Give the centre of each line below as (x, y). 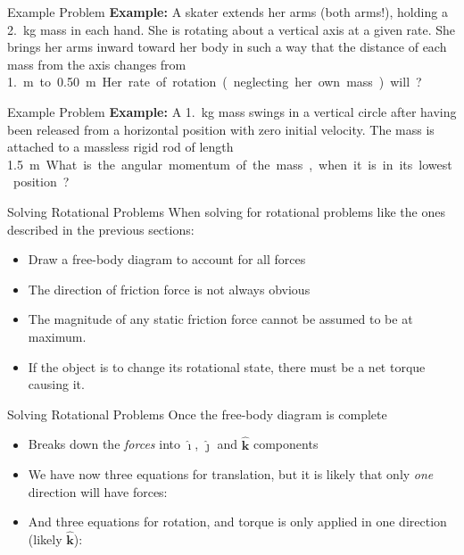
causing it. (56, 384)
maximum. (57, 336)
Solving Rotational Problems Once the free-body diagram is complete (197, 414)
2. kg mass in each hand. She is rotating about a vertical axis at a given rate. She (232, 29)
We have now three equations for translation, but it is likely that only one (231, 474)
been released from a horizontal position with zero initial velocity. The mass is (221, 129)
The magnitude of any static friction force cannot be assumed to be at (220, 319)
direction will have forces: (98, 491)
